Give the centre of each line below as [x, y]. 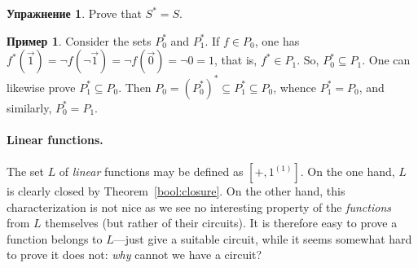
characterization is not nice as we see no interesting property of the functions [199, 206]
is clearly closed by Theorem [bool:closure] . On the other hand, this [176, 191]
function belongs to [55, 238]
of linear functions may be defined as [151, 171]
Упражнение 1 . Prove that [74, 13]
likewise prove [41, 87]
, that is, [236, 60]
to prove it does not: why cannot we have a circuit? [134, 255]
